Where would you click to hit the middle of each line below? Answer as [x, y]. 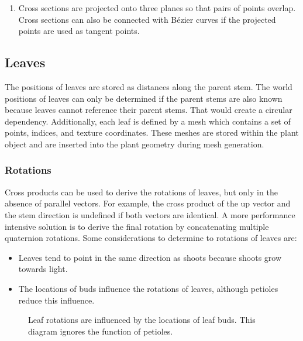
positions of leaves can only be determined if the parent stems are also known [144, 98]
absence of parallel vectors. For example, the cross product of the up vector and [148, 203]
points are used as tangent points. [79, 31]
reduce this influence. [56, 300]
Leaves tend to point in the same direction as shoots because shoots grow [150, 257]
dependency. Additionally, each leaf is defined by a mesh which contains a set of [148, 121]
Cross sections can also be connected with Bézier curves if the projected [147, 19]
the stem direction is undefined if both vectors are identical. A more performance [150, 214]
